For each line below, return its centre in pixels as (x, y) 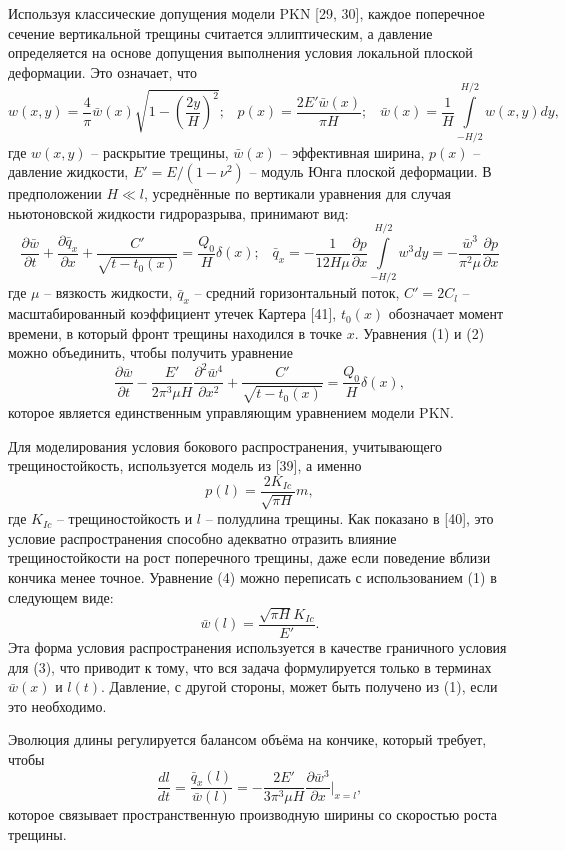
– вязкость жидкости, (108, 292)
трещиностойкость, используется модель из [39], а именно (185, 465)
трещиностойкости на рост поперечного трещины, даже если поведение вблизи (249, 557)
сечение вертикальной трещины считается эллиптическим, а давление (220, 32)
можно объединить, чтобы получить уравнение (150, 352)
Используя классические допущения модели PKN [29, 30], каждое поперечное (246, 13)
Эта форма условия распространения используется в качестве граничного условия (257, 646)
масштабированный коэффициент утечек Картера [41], (172, 313)
